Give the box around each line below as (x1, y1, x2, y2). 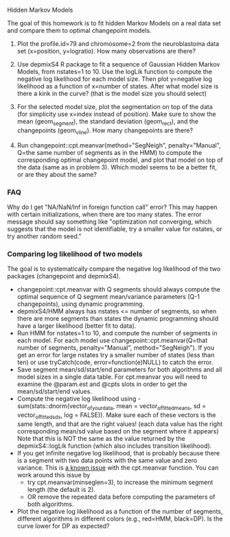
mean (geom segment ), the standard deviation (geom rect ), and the (16, 117, 199, 127)
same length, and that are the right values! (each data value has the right (16, 420, 223, 428)
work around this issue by (16, 470, 91, 479)
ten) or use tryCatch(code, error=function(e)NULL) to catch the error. (16, 358, 214, 366)
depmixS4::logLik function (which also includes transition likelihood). (16, 442, 212, 450)
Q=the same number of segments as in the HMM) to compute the (16, 148, 203, 156)
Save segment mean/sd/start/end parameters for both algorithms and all (16, 366, 222, 374)
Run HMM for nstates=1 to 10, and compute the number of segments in (16, 329, 218, 337)
